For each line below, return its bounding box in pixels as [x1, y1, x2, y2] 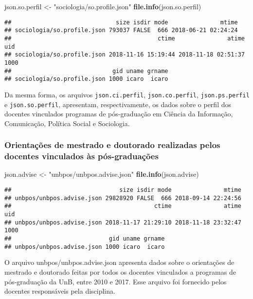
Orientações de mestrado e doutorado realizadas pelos [4, 139, 220, 151]
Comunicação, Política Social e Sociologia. [4, 118, 130, 128]
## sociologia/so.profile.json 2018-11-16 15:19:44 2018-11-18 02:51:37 [4, 51, 245, 58]
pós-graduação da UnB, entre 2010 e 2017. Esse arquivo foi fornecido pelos [4, 276, 227, 286]
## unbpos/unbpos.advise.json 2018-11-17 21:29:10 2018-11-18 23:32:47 [4, 219, 241, 226]
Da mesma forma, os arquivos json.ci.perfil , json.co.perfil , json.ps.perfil [4, 89, 250, 99]
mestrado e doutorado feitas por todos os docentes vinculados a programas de [4, 266, 236, 277]
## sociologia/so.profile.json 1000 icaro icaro [4, 75, 168, 83]
